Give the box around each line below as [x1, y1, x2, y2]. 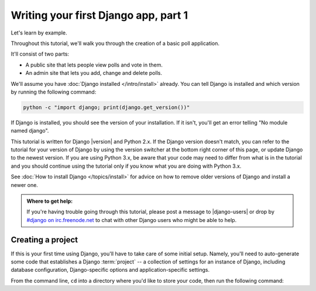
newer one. [11, 181, 38, 188]
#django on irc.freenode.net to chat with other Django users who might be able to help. [26, 216, 237, 223]
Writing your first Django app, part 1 [11, 9, 188, 22]
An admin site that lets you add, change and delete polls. [25, 70, 162, 77]
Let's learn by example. [11, 29, 67, 36]
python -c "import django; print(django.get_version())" [23, 104, 190, 110]
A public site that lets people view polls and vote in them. [25, 61, 163, 68]
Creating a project [11, 234, 78, 245]
